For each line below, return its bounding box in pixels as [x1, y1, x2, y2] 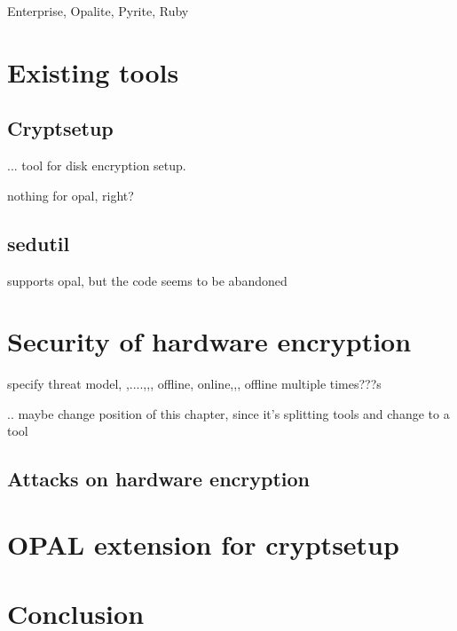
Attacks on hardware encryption [7, 465, 311, 493]
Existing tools [7, 53, 179, 90]
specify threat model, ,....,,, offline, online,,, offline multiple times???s [7, 375, 382, 393]
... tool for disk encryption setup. [7, 156, 186, 175]
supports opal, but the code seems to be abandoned [7, 271, 288, 289]
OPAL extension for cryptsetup [7, 526, 399, 563]
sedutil [7, 229, 70, 256]
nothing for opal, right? [7, 185, 134, 204]
